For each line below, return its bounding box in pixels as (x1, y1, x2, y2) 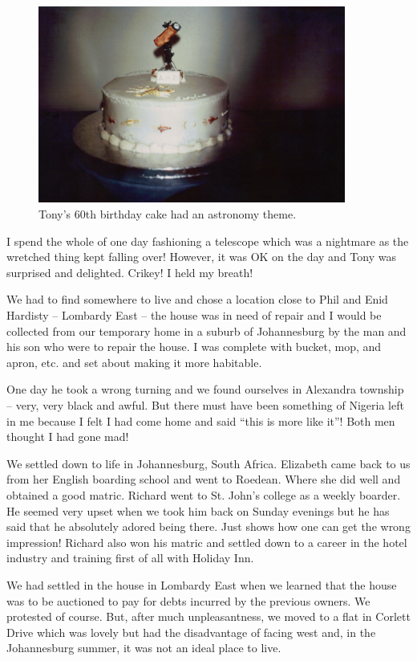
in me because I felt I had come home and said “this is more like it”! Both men (6, 412, 395, 429)
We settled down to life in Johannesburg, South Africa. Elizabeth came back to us (6, 455, 411, 471)
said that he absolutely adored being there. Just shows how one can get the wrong (6, 518, 411, 535)
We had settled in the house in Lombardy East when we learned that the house (6, 576, 397, 593)
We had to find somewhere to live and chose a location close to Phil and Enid (6, 291, 388, 308)
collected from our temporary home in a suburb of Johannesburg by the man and (6, 322, 407, 339)
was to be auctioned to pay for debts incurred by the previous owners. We (6, 592, 370, 609)
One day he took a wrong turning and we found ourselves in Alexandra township (6, 381, 404, 398)
